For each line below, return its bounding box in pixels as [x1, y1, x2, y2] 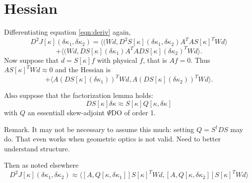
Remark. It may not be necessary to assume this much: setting [4, 124, 194, 134]
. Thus [190, 54, 210, 65]
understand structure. [4, 143, 70, 153]
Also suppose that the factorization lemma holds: [4, 90, 153, 100]
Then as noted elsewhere [4, 160, 79, 170]
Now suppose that [4, 54, 59, 65]
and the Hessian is [55, 64, 111, 75]
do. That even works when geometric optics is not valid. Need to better [4, 134, 221, 144]
